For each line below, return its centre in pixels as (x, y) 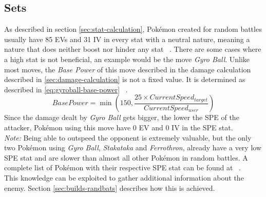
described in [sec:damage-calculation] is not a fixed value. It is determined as (125, 79)
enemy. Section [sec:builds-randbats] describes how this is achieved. (110, 188)
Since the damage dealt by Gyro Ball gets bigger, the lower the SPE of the (122, 117)
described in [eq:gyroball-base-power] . (66, 89)
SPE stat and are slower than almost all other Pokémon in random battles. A (126, 157)
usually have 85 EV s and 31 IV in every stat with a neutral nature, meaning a (127, 39)
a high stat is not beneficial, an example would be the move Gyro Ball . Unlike (127, 59)
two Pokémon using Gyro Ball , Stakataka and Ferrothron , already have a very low (133, 147)
